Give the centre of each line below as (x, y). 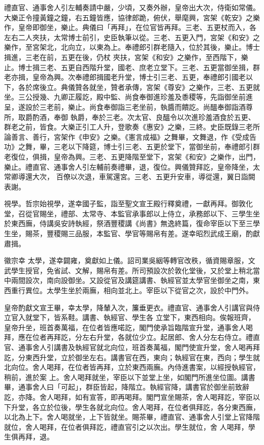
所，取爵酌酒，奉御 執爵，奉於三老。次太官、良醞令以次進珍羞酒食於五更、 (130, 117)
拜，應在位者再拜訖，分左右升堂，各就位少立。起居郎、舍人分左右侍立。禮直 (132, 337)
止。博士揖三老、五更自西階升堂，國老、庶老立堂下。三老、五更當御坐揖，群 (132, 67)
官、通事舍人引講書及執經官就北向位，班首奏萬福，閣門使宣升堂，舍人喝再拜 (132, 347)
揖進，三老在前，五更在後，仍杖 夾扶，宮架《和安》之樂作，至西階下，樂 (126, 57)
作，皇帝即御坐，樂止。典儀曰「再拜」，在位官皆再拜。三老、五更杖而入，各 (130, 27)
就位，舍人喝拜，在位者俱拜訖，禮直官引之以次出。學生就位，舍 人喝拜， (126, 426)
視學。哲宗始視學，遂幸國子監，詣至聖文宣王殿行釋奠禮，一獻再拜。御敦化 (128, 203)
